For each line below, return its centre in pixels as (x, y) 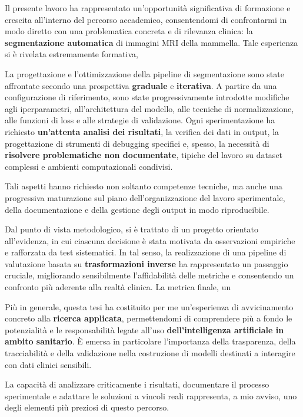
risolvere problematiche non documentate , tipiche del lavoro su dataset (144, 155)
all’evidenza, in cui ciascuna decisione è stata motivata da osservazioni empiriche (150, 240)
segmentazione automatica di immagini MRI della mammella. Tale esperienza (151, 42)
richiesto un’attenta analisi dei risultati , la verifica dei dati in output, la (142, 131)
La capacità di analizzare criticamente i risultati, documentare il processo (137, 384)
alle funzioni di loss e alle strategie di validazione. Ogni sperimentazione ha (140, 120)
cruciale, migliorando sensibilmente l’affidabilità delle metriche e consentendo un (149, 275)
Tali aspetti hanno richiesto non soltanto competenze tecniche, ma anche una (144, 186)
